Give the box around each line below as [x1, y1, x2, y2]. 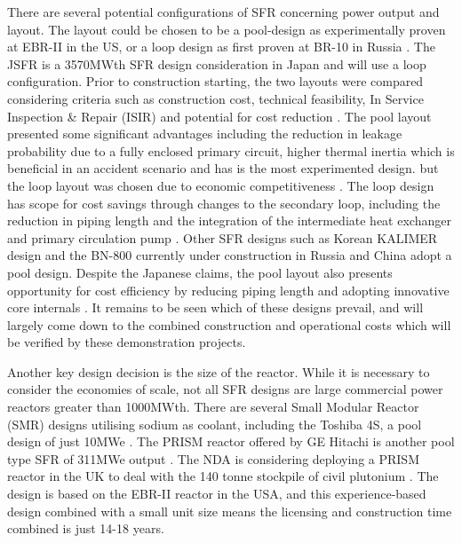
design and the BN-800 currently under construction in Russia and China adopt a [7, 246, 452, 264]
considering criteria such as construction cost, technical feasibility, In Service [7, 89, 424, 107]
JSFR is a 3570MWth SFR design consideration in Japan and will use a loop [7, 54, 426, 73]
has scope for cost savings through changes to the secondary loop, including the [7, 193, 441, 212]
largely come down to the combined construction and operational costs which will [7, 315, 451, 334]
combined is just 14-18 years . [7, 519, 164, 538]
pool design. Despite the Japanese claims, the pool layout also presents [7, 263, 393, 281]
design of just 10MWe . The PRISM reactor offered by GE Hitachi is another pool [7, 432, 455, 451]
